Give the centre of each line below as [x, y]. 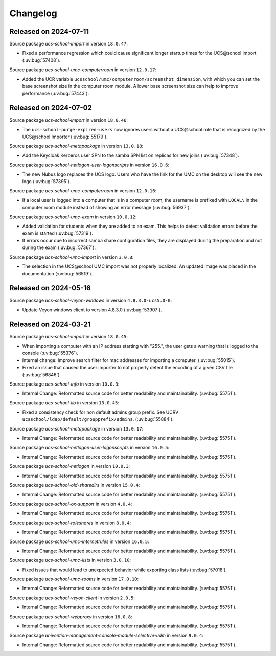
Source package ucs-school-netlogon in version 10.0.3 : [70, 466]
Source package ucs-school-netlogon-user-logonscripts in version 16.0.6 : [89, 165]
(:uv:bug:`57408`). [41, 60]
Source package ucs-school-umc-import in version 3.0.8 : [72, 257]
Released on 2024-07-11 [49, 31]
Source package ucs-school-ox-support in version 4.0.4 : [71, 504]
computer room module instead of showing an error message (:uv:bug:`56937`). [107, 208]
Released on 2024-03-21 [50, 324]
